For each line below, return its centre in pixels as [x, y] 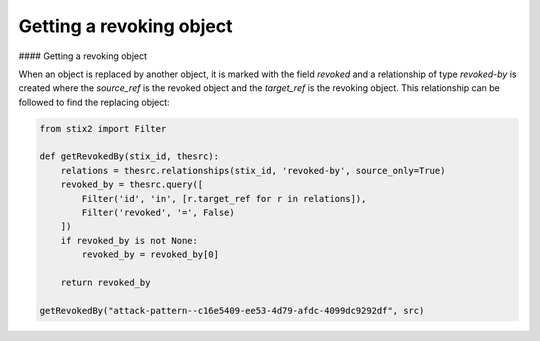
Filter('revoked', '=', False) [158, 213]
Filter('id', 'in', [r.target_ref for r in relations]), [224, 198]
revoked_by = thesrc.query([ [132, 184]
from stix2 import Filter [103, 128]
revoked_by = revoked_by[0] [150, 254]
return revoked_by [105, 282]
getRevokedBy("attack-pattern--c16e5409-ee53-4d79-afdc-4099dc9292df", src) [232, 310]
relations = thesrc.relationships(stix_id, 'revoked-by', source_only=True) [253, 170]
